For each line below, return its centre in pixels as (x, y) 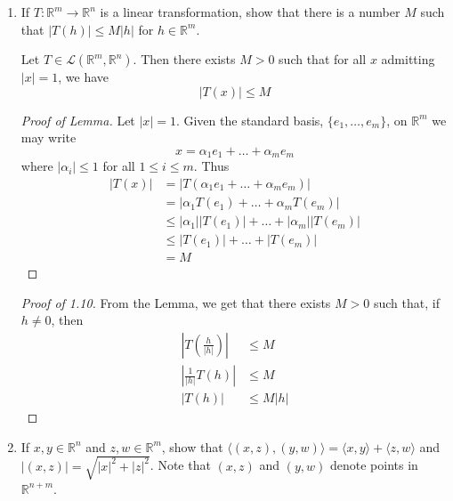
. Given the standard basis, (250, 120)
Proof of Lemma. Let (78, 120)
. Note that (180, 465)
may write (49, 137)
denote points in (374, 465)
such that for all (323, 59)
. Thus (211, 166)
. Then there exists (184, 59)
